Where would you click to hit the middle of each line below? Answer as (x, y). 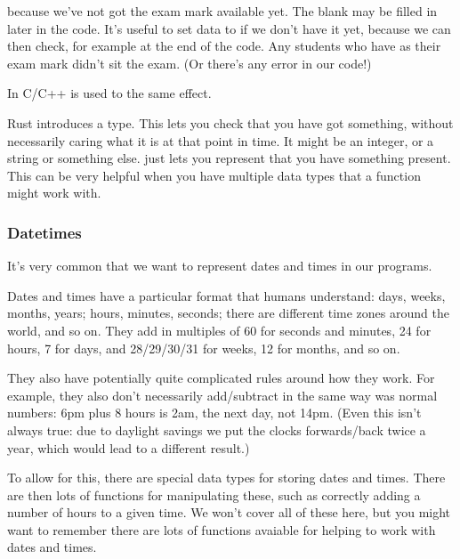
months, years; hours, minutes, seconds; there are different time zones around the (228, 313)
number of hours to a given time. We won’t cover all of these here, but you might (229, 512)
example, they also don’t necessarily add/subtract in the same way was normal (222, 395)
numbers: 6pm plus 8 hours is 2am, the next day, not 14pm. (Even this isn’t (214, 413)
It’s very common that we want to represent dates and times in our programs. (220, 266)
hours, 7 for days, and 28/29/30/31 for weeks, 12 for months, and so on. (204, 348)
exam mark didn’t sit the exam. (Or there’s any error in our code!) (190, 63)
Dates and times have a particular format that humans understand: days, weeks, (226, 295)
